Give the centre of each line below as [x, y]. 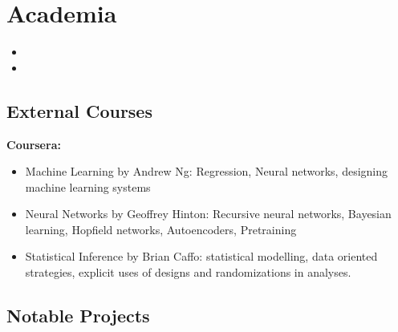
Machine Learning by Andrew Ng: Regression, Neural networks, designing [207, 171]
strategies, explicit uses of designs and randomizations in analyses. [188, 272]
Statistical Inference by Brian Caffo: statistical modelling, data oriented [201, 256]
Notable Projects [78, 316]
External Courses [79, 110]
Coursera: [34, 144]
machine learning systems [88, 186]
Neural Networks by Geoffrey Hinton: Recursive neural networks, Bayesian [208, 214]
